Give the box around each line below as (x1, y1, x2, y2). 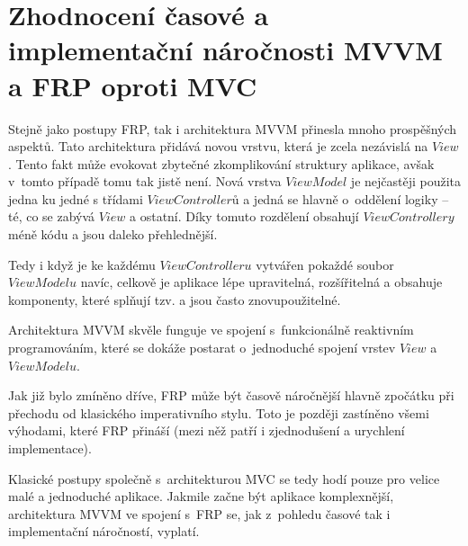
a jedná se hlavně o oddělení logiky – (243, 189, 449, 208)
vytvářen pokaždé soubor (256, 255, 394, 273)
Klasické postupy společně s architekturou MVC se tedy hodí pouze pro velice (8, 469, 440, 488)
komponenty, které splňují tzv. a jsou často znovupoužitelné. (8, 290, 341, 309)
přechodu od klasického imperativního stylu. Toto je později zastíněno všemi (8, 403, 429, 422)
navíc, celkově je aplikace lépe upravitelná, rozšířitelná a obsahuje (80, 273, 443, 291)
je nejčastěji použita (350, 172, 462, 191)
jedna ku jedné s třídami (8, 189, 143, 208)
